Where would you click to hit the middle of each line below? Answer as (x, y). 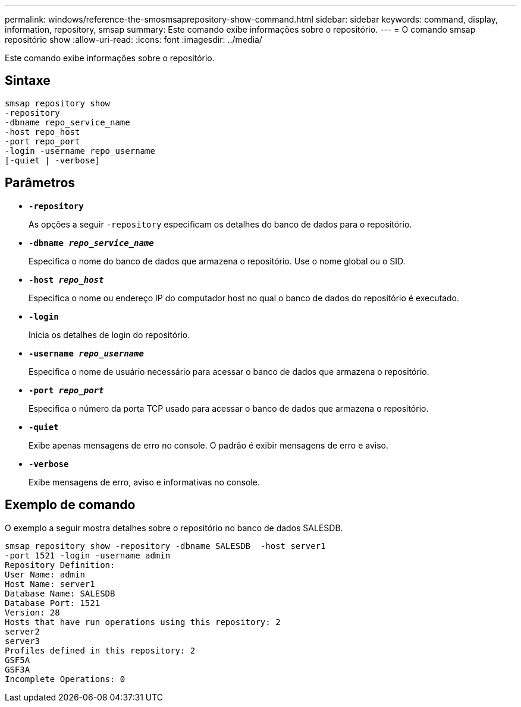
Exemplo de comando (70, 505)
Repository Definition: (60, 565)
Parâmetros (40, 183)
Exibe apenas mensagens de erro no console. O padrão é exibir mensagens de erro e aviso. (208, 445)
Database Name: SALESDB (60, 593)
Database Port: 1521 (53, 603)
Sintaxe (28, 81)
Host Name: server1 (50, 584)
